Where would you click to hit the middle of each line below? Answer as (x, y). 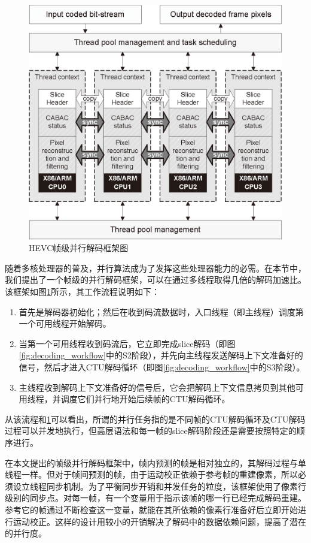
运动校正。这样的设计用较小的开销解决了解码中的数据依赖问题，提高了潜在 (159, 521)
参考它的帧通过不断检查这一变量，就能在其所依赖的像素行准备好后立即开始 (151, 509)
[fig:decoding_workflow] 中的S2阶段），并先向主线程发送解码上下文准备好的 (161, 355)
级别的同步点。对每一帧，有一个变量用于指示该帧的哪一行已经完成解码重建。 (155, 498)
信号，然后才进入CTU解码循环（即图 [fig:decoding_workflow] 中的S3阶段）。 (162, 367)
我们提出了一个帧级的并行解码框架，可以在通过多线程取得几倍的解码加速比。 (155, 280)
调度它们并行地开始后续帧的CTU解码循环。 (145, 399)
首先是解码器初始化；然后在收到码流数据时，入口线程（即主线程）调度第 (161, 311)
